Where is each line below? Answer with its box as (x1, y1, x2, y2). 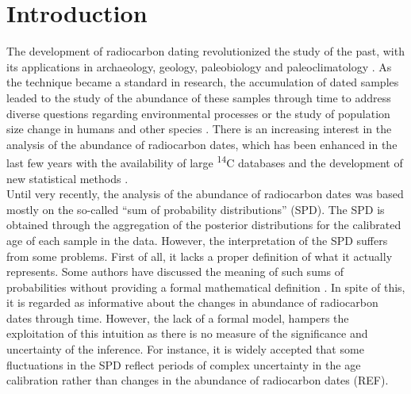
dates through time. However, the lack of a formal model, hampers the (6, 309, 349, 326)
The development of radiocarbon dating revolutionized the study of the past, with (6, 43, 405, 59)
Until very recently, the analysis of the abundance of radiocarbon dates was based (6, 186, 404, 202)
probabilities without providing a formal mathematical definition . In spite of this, (6, 278, 405, 295)
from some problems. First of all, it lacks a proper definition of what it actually (6, 247, 393, 264)
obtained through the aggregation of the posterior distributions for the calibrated (6, 216, 401, 233)
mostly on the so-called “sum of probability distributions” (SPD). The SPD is (6, 201, 385, 217)
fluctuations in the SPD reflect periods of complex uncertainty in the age (6, 356, 361, 373)
